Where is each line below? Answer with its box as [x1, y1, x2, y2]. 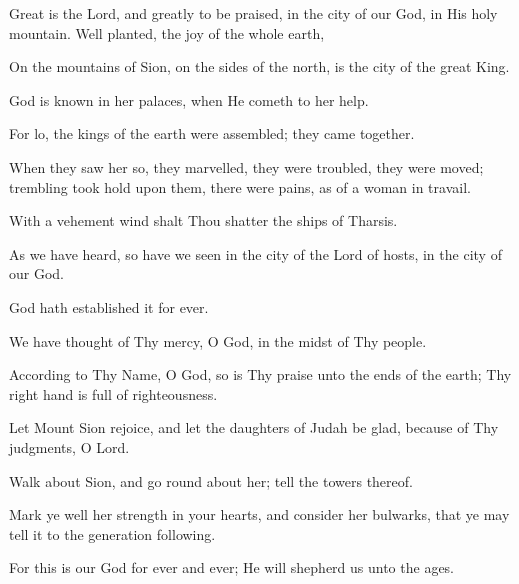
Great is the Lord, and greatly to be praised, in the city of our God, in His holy [9, 3, 498, 23]
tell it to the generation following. [9, 523, 216, 544]
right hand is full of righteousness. [9, 383, 218, 404]
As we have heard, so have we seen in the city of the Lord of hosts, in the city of [9, 243, 502, 264]
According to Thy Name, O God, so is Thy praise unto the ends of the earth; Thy [9, 364, 512, 385]
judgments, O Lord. [9, 436, 130, 457]
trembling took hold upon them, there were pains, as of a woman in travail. [9, 176, 471, 197]
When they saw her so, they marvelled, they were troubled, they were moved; [9, 156, 484, 177]
